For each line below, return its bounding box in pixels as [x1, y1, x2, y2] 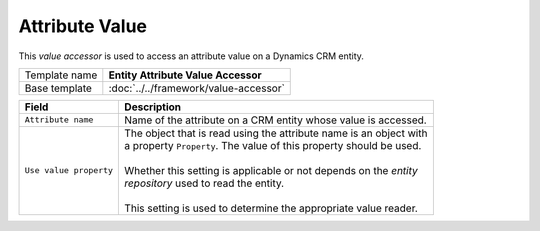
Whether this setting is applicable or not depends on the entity [124, 163, 419, 177]
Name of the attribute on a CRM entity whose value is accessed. [124, 113, 427, 127]
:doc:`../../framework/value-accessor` [108, 81, 285, 95]
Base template [24, 81, 92, 95]
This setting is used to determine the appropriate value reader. [124, 201, 419, 215]
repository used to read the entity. [124, 176, 285, 190]
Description [124, 100, 182, 114]
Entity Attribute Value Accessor [108, 68, 262, 82]
